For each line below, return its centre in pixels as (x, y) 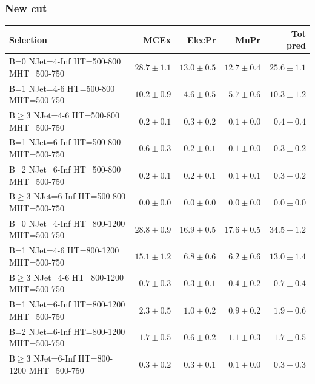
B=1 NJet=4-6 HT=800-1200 (64, 250)
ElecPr (202, 39)
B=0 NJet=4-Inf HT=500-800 (65, 61)
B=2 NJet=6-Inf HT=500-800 (65, 169)
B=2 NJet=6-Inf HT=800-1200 (67, 331)
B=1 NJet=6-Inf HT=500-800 (65, 142)
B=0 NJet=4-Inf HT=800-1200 (67, 223)
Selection (28, 39)
